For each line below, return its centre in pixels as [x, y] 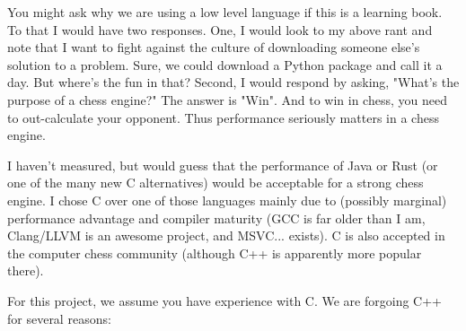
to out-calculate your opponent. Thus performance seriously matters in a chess [223, 117]
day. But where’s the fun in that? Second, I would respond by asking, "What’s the [233, 82]
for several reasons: [59, 318]
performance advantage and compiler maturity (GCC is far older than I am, [216, 218]
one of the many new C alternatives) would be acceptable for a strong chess [215, 183]
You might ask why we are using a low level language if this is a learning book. [225, 12]
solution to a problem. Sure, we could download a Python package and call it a [225, 64]
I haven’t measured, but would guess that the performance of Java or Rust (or [223, 165]
